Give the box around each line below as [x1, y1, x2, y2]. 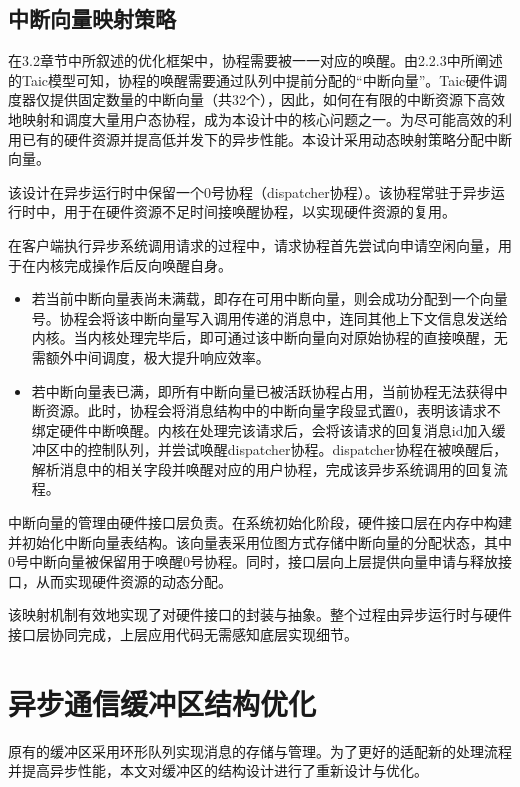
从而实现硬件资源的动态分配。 [35, 570, 232, 591]
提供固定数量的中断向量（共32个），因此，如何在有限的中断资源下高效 [49, 89, 505, 110]
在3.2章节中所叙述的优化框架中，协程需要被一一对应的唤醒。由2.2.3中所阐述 [8, 50, 503, 71]
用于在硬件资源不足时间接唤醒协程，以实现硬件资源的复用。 [63, 201, 456, 222]
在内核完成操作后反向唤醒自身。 [21, 254, 232, 275]
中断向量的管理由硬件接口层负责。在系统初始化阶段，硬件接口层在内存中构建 [8, 512, 512, 533]
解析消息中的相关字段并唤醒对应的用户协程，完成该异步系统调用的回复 [31, 458, 494, 479]
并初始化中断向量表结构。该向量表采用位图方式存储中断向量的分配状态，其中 [8, 531, 512, 552]
